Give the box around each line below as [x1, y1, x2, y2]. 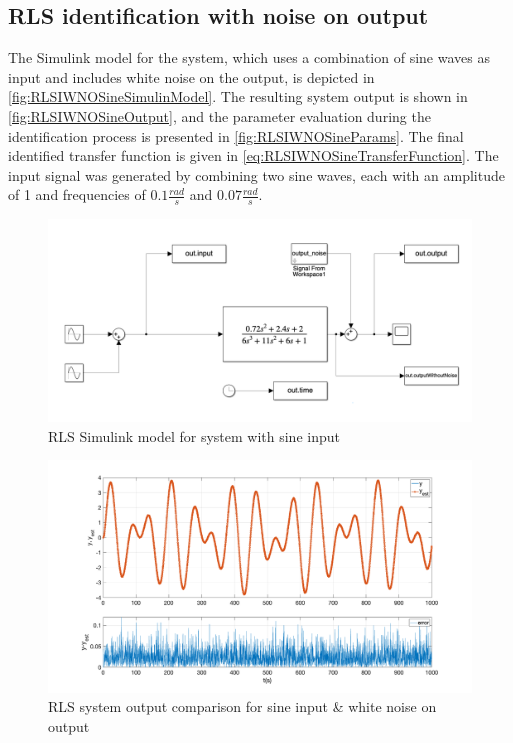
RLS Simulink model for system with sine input [48, 425, 340, 446]
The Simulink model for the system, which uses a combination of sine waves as [8, 47, 490, 68]
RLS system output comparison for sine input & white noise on [48, 696, 437, 717]
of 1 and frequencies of [8, 184, 146, 205]
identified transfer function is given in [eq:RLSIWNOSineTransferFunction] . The [8, 145, 499, 166]
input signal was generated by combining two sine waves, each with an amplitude [8, 164, 505, 185]
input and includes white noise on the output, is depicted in [8, 66, 375, 87]
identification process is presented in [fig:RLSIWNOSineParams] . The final [8, 125, 464, 146]
